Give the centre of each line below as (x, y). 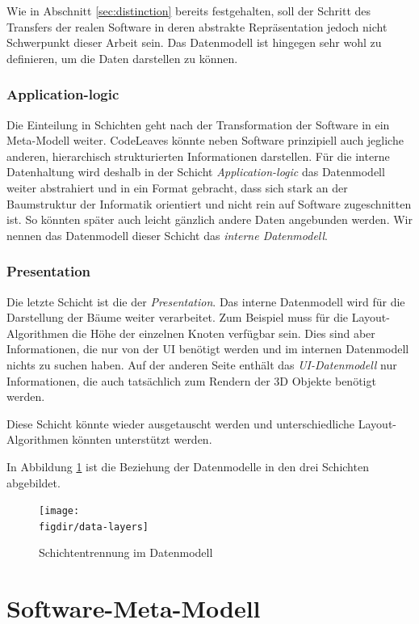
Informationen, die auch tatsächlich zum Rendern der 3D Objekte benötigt (191, 380)
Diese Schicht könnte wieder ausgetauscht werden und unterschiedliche (181, 423)
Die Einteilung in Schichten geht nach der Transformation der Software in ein (198, 124)
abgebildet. (34, 482)
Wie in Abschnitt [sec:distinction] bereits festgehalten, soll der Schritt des (189, 11)
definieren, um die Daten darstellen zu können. (122, 58)
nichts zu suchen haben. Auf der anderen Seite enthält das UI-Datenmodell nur (202, 364)
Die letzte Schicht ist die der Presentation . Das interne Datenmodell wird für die (206, 301)
